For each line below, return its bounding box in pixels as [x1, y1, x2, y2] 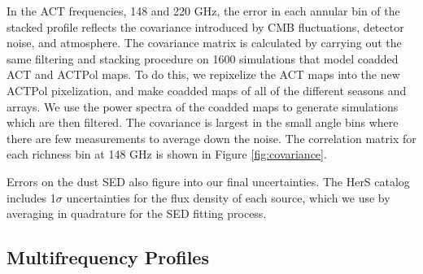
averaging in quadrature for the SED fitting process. [7, 205, 267, 222]
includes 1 [7, 189, 56, 206]
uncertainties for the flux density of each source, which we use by [66, 189, 390, 206]
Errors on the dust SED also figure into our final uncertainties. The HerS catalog [7, 172, 410, 189]
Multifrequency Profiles [7, 245, 209, 270]
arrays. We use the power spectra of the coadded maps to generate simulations [7, 98, 399, 115]
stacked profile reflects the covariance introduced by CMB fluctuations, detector [7, 18, 404, 35]
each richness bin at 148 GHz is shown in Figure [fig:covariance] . [7, 146, 327, 163]
